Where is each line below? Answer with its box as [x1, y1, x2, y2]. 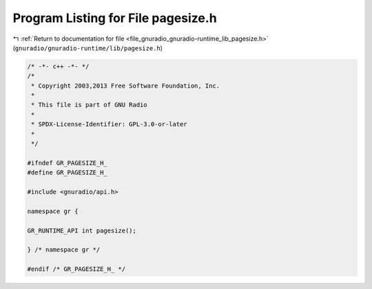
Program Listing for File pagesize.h [12, 10, 217, 26]
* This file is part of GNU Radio [31, 101, 147, 109]
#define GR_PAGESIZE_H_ [27, 169, 108, 177]
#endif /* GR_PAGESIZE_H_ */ [27, 266, 126, 273]
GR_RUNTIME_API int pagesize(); [27, 226, 137, 235]
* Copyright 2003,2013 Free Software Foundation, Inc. [31, 81, 220, 90]
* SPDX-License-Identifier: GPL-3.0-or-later [31, 121, 187, 128]
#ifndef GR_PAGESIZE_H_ [27, 159, 108, 167]
